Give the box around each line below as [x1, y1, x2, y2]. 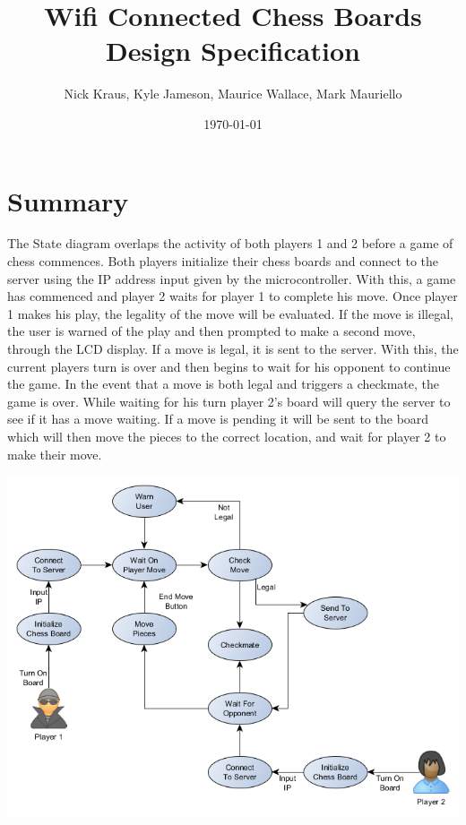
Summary [7, 182, 129, 219]
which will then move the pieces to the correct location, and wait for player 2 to [7, 426, 446, 445]
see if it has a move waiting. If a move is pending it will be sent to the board [7, 409, 429, 428]
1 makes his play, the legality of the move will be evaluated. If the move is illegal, [7, 304, 453, 322]
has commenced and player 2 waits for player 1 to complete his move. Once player [7, 287, 458, 305]
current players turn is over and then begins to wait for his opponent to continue [7, 357, 451, 375]
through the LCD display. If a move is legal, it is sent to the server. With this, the [7, 339, 459, 357]
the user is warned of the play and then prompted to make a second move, [7, 322, 416, 340]
